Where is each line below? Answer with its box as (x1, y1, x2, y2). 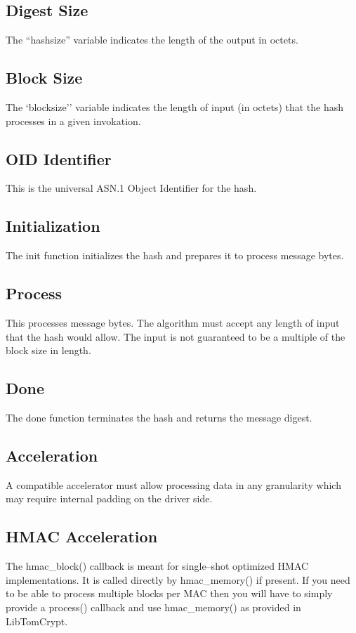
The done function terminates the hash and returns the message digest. (6, 410, 312, 424)
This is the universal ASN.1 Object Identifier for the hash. (6, 181, 257, 195)
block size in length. (6, 343, 91, 358)
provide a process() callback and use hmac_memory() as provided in (6, 599, 301, 614)
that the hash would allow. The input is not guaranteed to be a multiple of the (6, 329, 345, 344)
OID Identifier (6, 148, 112, 169)
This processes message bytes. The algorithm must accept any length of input (6, 315, 340, 329)
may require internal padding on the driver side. (6, 491, 213, 506)
